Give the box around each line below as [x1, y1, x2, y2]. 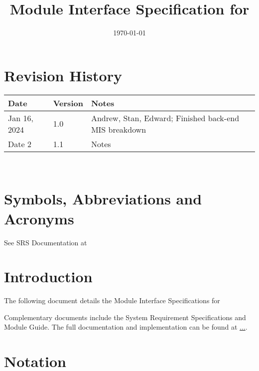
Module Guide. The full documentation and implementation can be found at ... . [4, 322, 248, 332]
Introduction [4, 266, 93, 287]
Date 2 [8, 138, 31, 150]
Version [53, 97, 83, 109]
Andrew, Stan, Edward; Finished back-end [91, 112, 240, 124]
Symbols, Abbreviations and [4, 188, 202, 209]
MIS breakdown [91, 123, 146, 135]
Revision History [4, 65, 122, 85]
